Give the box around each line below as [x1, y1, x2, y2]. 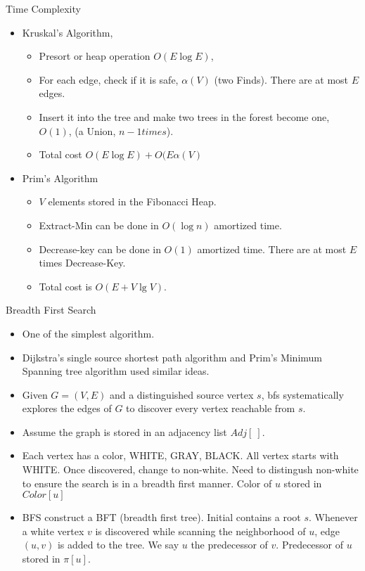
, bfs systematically [261, 387, 344, 402]
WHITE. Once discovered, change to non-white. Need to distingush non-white [22, 462, 359, 477]
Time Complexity [6, 1, 81, 15]
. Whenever [308, 510, 358, 525]
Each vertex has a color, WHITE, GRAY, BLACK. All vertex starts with [22, 448, 339, 463]
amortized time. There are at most [197, 241, 347, 256]
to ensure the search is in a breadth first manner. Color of [22, 475, 272, 490]
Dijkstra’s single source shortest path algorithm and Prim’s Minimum [22, 349, 322, 364]
